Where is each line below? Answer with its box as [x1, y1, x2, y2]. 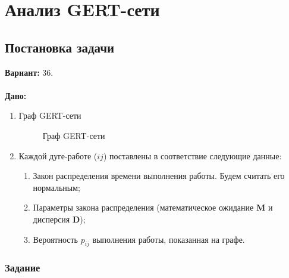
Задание [5, 260, 40, 275]
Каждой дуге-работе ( [18, 149, 98, 162]
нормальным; [33, 181, 80, 193]
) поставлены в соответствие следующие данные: [103, 149, 282, 162]
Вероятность [33, 233, 78, 245]
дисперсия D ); [33, 212, 86, 225]
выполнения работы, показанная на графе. [92, 233, 245, 245]
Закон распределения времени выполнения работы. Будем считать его [33, 169, 285, 182]
